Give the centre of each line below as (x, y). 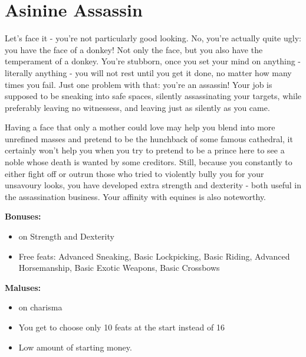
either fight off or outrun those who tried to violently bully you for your (134, 173)
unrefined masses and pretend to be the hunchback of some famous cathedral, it (149, 138)
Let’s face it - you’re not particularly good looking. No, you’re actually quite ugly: (153, 38)
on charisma (40, 307)
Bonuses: (23, 216)
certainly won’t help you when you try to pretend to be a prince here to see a (145, 150)
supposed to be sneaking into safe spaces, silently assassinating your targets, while (153, 96)
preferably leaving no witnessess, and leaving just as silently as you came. (137, 107)
